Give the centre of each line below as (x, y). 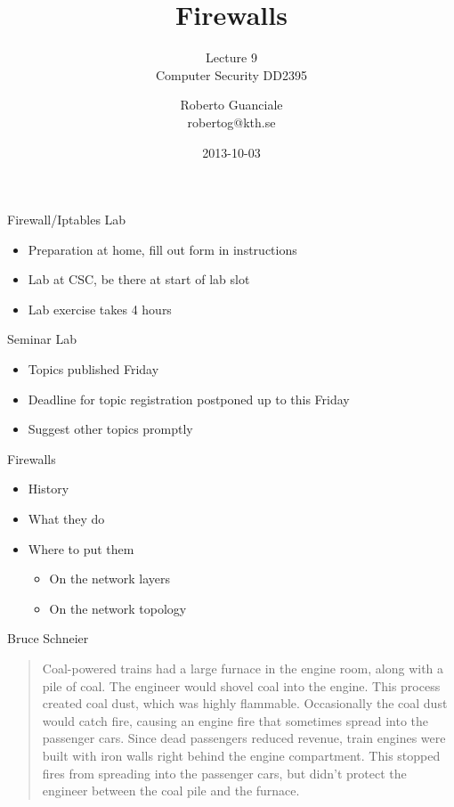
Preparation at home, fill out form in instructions (162, 249)
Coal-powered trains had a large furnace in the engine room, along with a (243, 668)
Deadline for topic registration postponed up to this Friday (189, 399)
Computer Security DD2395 (231, 74)
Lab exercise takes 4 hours (100, 309)
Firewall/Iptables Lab (67, 220)
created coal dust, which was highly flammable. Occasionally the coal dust (245, 703)
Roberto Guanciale (231, 105)
